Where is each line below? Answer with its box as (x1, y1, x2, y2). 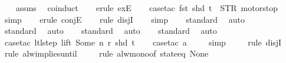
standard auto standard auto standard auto (4, 24, 217, 37)
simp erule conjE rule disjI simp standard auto (4, 13, 245, 25)
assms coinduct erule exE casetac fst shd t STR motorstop (15, 2, 278, 13)
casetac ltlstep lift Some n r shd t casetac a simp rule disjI (4, 36, 282, 48)
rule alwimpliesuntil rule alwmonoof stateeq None (4, 47, 209, 60)
